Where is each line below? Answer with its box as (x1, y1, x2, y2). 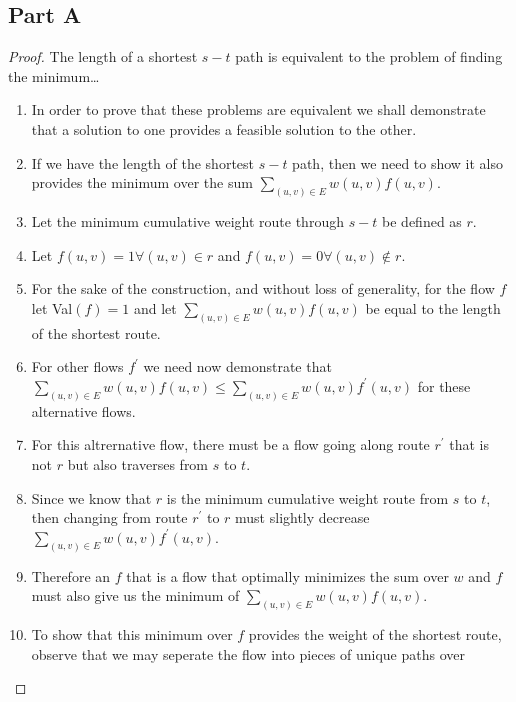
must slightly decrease (235, 507, 370, 528)
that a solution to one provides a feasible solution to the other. (31, 118, 417, 139)
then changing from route (31, 507, 188, 528)
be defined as (382, 211, 462, 232)
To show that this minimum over (31, 624, 233, 644)
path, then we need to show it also (292, 152, 504, 173)
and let (133, 297, 177, 318)
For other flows (31, 356, 124, 377)
